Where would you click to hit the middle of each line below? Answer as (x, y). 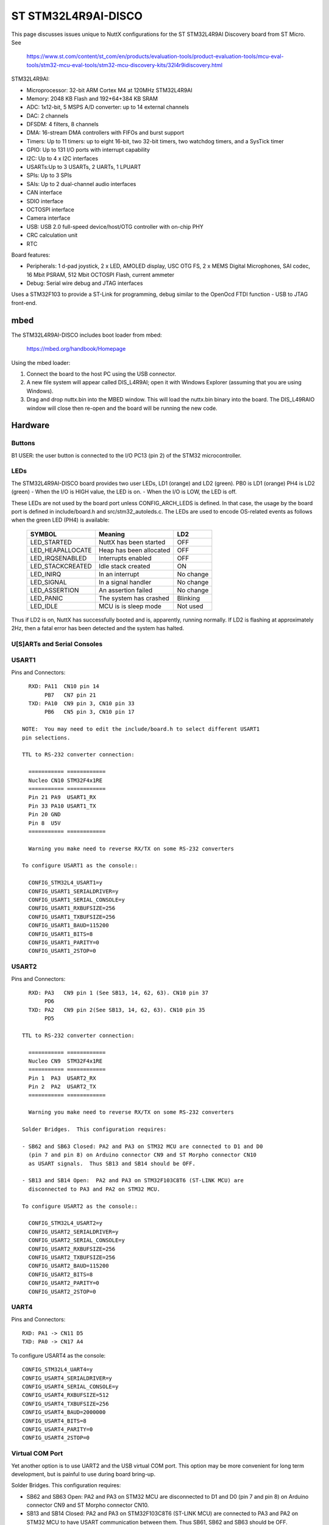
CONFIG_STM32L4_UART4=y (58, 1370)
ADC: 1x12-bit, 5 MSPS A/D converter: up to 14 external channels (108, 107)
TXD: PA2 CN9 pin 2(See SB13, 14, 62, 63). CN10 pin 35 (117, 1010)
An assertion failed (126, 590)
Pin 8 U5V (44, 823)
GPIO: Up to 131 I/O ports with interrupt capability (88, 150)
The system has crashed (134, 598)
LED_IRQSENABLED (58, 558)
